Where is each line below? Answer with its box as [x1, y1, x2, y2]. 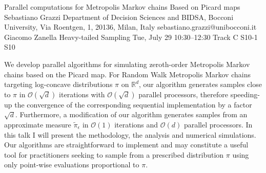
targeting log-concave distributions [4, 79, 113, 90]
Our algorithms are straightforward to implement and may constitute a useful [4, 139, 249, 150]
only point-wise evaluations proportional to [4, 159, 139, 170]
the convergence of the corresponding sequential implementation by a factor [14, 99, 252, 110]
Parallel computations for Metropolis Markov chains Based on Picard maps [4, 2, 240, 12]
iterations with [59, 89, 105, 99]
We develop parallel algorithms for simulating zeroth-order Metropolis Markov [4, 58, 250, 69]
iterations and [114, 119, 158, 129]
